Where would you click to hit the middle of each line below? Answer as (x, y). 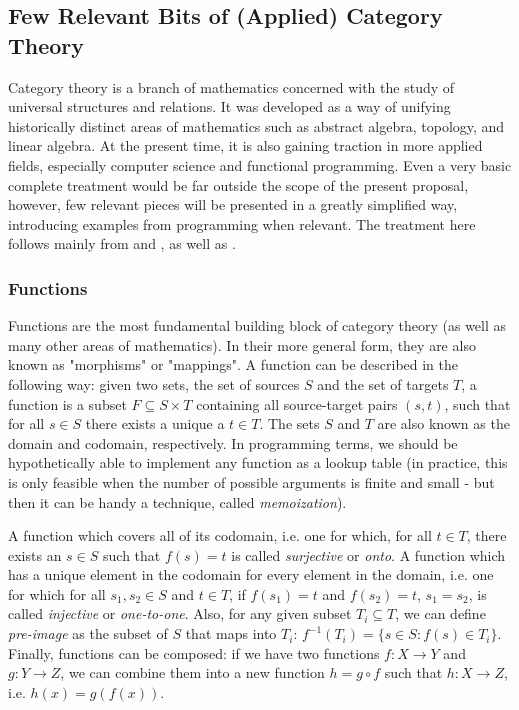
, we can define (440, 613)
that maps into (231, 633)
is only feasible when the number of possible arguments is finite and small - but (251, 481)
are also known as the (443, 423)
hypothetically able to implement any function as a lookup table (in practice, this (258, 462)
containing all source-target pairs (297, 403)
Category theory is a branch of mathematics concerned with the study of (231, 86)
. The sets (289, 423)
